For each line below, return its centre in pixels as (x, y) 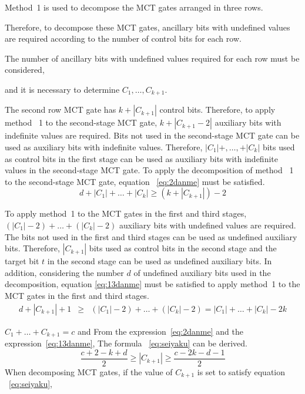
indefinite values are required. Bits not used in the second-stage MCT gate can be (152, 135)
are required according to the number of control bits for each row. (123, 38)
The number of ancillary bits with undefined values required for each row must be (152, 58)
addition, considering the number (64, 272)
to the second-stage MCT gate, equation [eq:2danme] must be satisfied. (135, 181)
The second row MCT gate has (61, 110)
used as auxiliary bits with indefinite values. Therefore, (104, 147)
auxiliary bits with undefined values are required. (207, 225)
